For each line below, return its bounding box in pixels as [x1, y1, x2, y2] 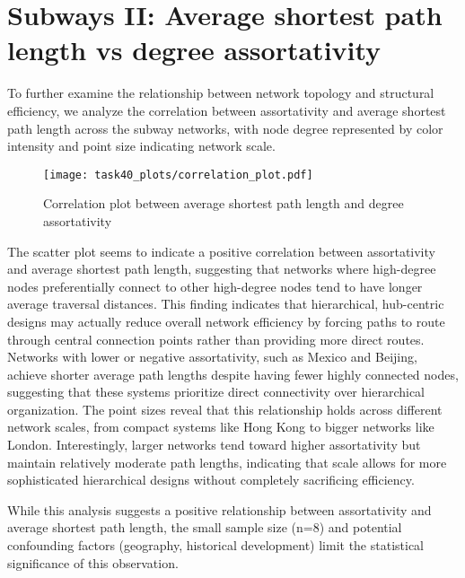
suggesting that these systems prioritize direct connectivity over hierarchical [7, 382, 425, 401]
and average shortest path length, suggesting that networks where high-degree [7, 259, 436, 278]
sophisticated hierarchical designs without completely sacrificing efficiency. [7, 470, 415, 489]
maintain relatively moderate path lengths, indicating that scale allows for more [7, 452, 447, 471]
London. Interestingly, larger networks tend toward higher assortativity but [7, 435, 421, 454]
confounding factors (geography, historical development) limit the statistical [7, 536, 425, 555]
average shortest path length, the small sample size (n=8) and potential [7, 518, 402, 537]
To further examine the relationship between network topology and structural [7, 83, 434, 102]
